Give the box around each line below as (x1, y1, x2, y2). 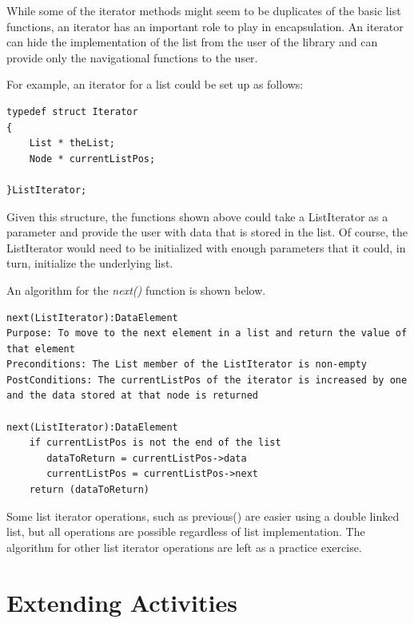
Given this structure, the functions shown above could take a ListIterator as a (6, 208, 388, 224)
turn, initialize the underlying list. (6, 255, 173, 272)
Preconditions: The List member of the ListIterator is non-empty (6, 359, 368, 371)
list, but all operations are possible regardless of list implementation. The (6, 523, 365, 540)
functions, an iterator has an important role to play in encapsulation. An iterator (6, 18, 404, 34)
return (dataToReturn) (29, 484, 149, 496)
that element (6, 343, 75, 355)
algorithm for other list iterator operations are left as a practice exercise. (6, 538, 362, 555)
